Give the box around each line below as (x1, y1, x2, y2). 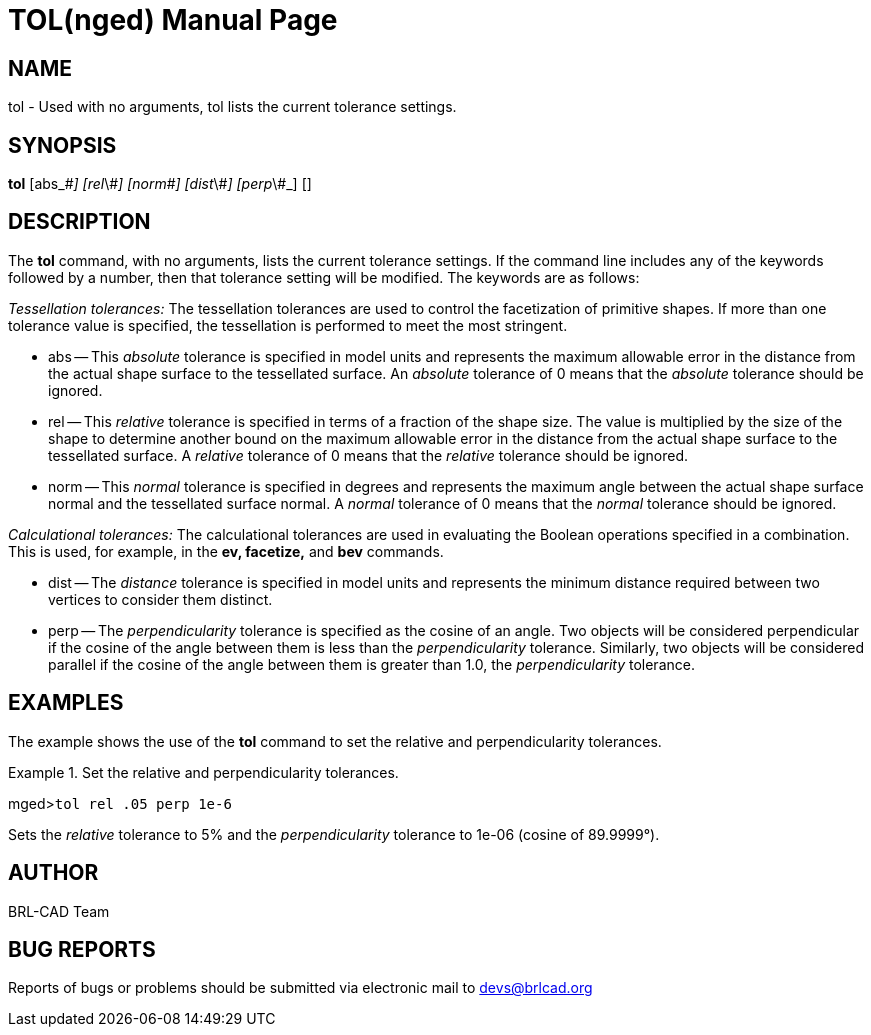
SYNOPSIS (8, 132, 117, 158)
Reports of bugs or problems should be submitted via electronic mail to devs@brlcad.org (8, 979, 593, 997)
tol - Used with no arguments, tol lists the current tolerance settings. (8, 98, 457, 116)
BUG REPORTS (8, 936, 156, 962)
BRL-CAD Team (8, 902, 110, 920)
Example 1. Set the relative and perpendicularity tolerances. (8, 763, 399, 781)
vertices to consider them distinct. (48, 590, 273, 608)
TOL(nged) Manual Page (8, 3, 338, 37)
